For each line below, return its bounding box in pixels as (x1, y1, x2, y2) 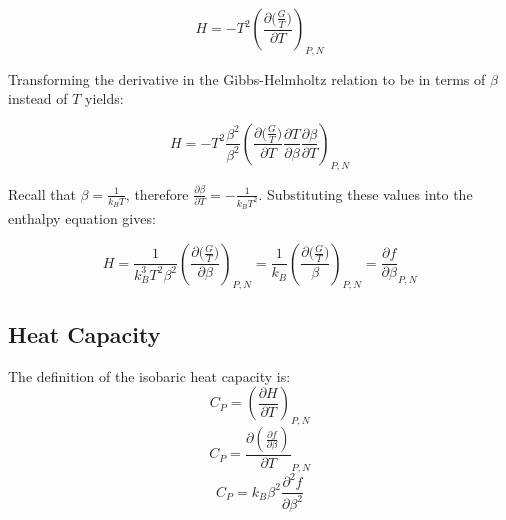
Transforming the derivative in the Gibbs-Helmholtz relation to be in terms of (8, 68, 486, 89)
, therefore (125, 183, 189, 204)
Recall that (8, 183, 76, 204)
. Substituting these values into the (258, 183, 473, 204)
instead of (8, 88, 68, 109)
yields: (85, 88, 124, 109)
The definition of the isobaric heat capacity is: (8, 365, 291, 386)
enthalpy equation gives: (8, 208, 156, 229)
